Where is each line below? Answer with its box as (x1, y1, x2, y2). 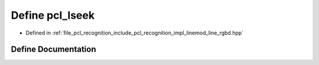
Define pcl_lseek (11, 9, 95, 22)
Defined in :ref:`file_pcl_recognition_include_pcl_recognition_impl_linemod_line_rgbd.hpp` (25, 29, 244, 36)
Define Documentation (11, 45, 96, 54)
